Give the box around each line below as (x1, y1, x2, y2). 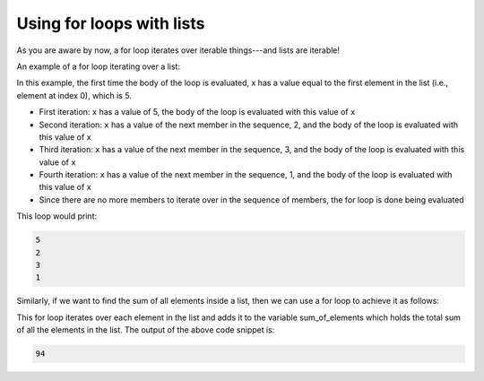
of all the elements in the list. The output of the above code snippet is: (16, 325, 275, 335)
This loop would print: (16, 211, 98, 221)
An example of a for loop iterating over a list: (16, 61, 181, 72)
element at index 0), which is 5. (16, 90, 132, 100)
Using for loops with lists (16, 13, 205, 33)
